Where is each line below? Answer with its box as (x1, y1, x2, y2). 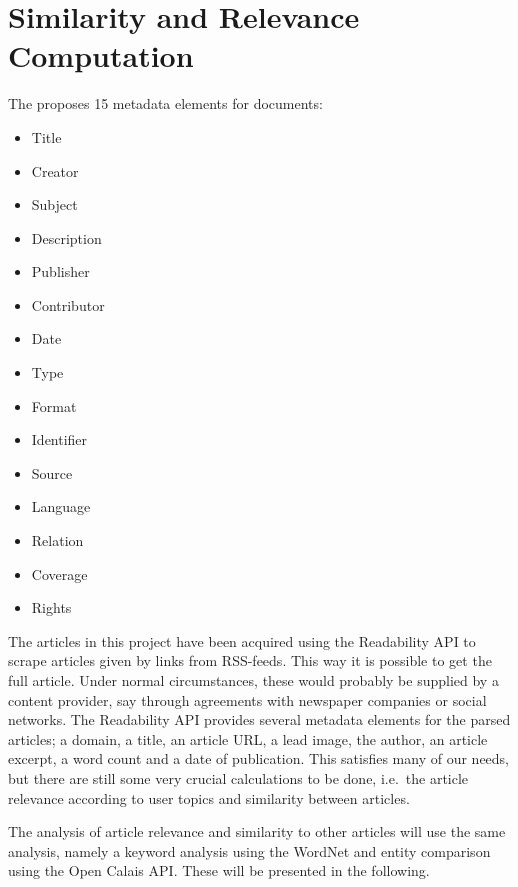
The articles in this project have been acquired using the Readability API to (8, 630, 476, 651)
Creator (31, 160, 79, 181)
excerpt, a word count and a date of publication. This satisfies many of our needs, (8, 748, 510, 769)
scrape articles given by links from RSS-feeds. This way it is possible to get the (8, 650, 492, 671)
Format (31, 395, 77, 416)
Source (31, 462, 73, 483)
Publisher (31, 261, 90, 282)
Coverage (31, 563, 88, 584)
